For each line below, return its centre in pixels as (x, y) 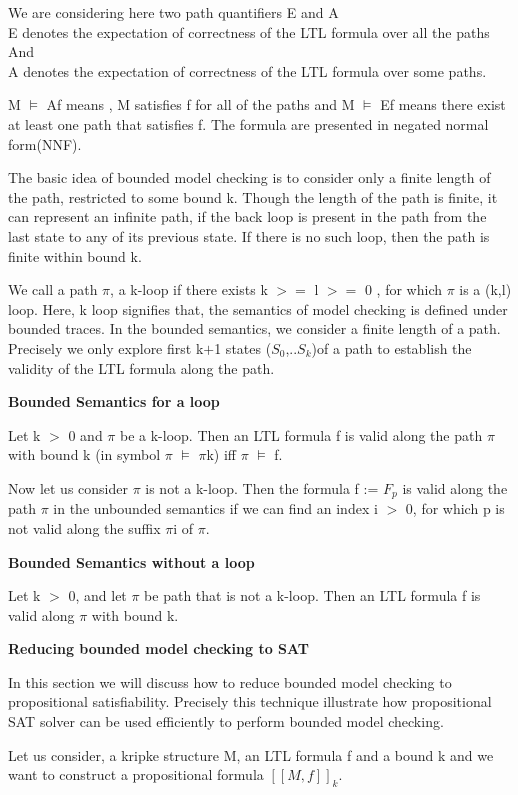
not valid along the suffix (84, 527)
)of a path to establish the (391, 347)
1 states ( (243, 347)
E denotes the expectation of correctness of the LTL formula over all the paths (249, 31)
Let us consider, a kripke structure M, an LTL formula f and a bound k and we (251, 754)
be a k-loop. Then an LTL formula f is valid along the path (301, 434)
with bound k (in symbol (84, 454)
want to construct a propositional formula (136, 774)
